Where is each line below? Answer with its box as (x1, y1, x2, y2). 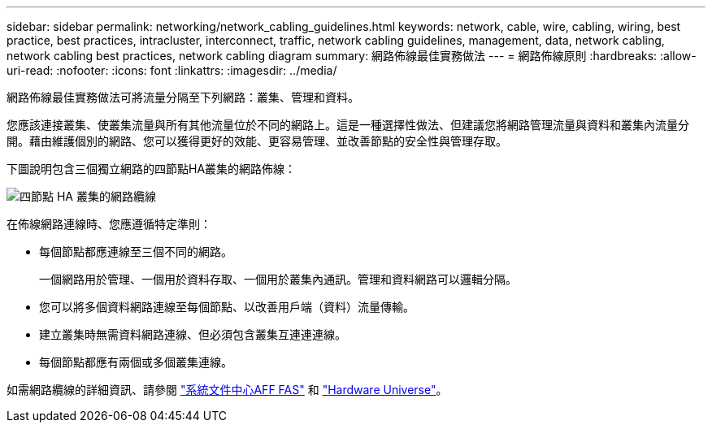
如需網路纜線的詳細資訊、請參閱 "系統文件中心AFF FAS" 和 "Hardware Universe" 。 (7, 383, 448, 396)
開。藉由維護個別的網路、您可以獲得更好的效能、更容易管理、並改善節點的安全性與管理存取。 (7, 134, 507, 148)
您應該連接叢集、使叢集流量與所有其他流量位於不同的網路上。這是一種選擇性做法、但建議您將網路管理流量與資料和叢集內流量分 (7, 118, 689, 132)
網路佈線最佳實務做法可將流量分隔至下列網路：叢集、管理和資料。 (7, 90, 359, 104)
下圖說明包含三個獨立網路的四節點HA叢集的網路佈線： (7, 162, 297, 175)
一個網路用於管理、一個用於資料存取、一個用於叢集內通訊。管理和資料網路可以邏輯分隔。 (39, 272, 517, 286)
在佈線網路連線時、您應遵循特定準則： (7, 217, 211, 231)
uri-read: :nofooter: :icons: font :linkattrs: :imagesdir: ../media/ (7, 63, 337, 77)
